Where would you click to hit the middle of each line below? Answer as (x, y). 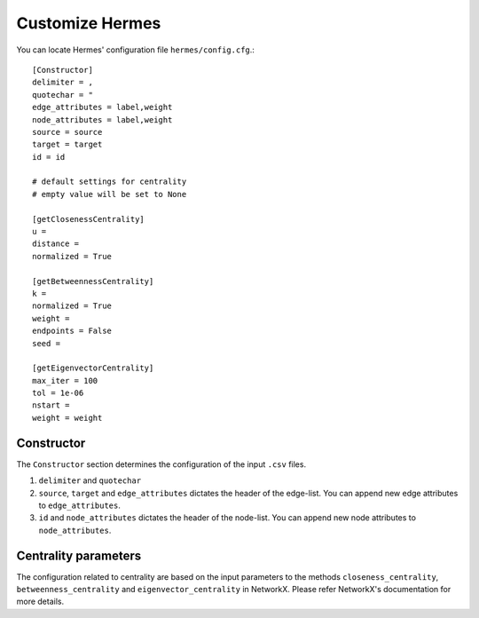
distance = (56, 244)
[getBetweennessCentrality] (93, 281)
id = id (49, 157)
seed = (47, 343)
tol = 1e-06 (58, 393)
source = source (67, 132)
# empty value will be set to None (110, 194)
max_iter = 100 (65, 380)
